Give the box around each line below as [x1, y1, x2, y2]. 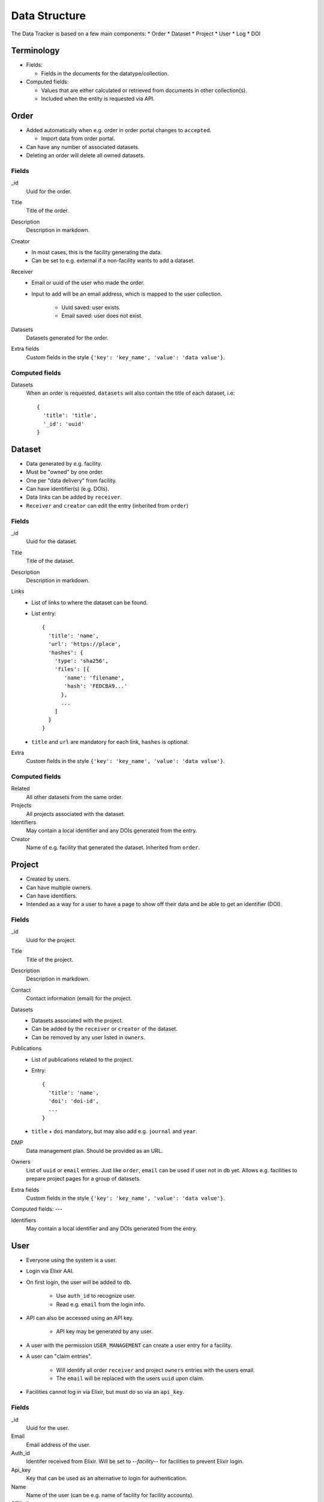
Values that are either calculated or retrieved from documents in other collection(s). [41, 87, 247, 94]
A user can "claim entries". [26, 1352, 92, 1360]
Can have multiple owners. [26, 884, 92, 891]
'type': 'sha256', [54, 658, 109, 664]
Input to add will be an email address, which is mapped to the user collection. [31, 290, 223, 297]
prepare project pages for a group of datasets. [26, 1175, 141, 1182]
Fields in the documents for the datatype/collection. [41, 70, 169, 77]
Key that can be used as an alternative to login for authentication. [26, 1475, 187, 1482]
